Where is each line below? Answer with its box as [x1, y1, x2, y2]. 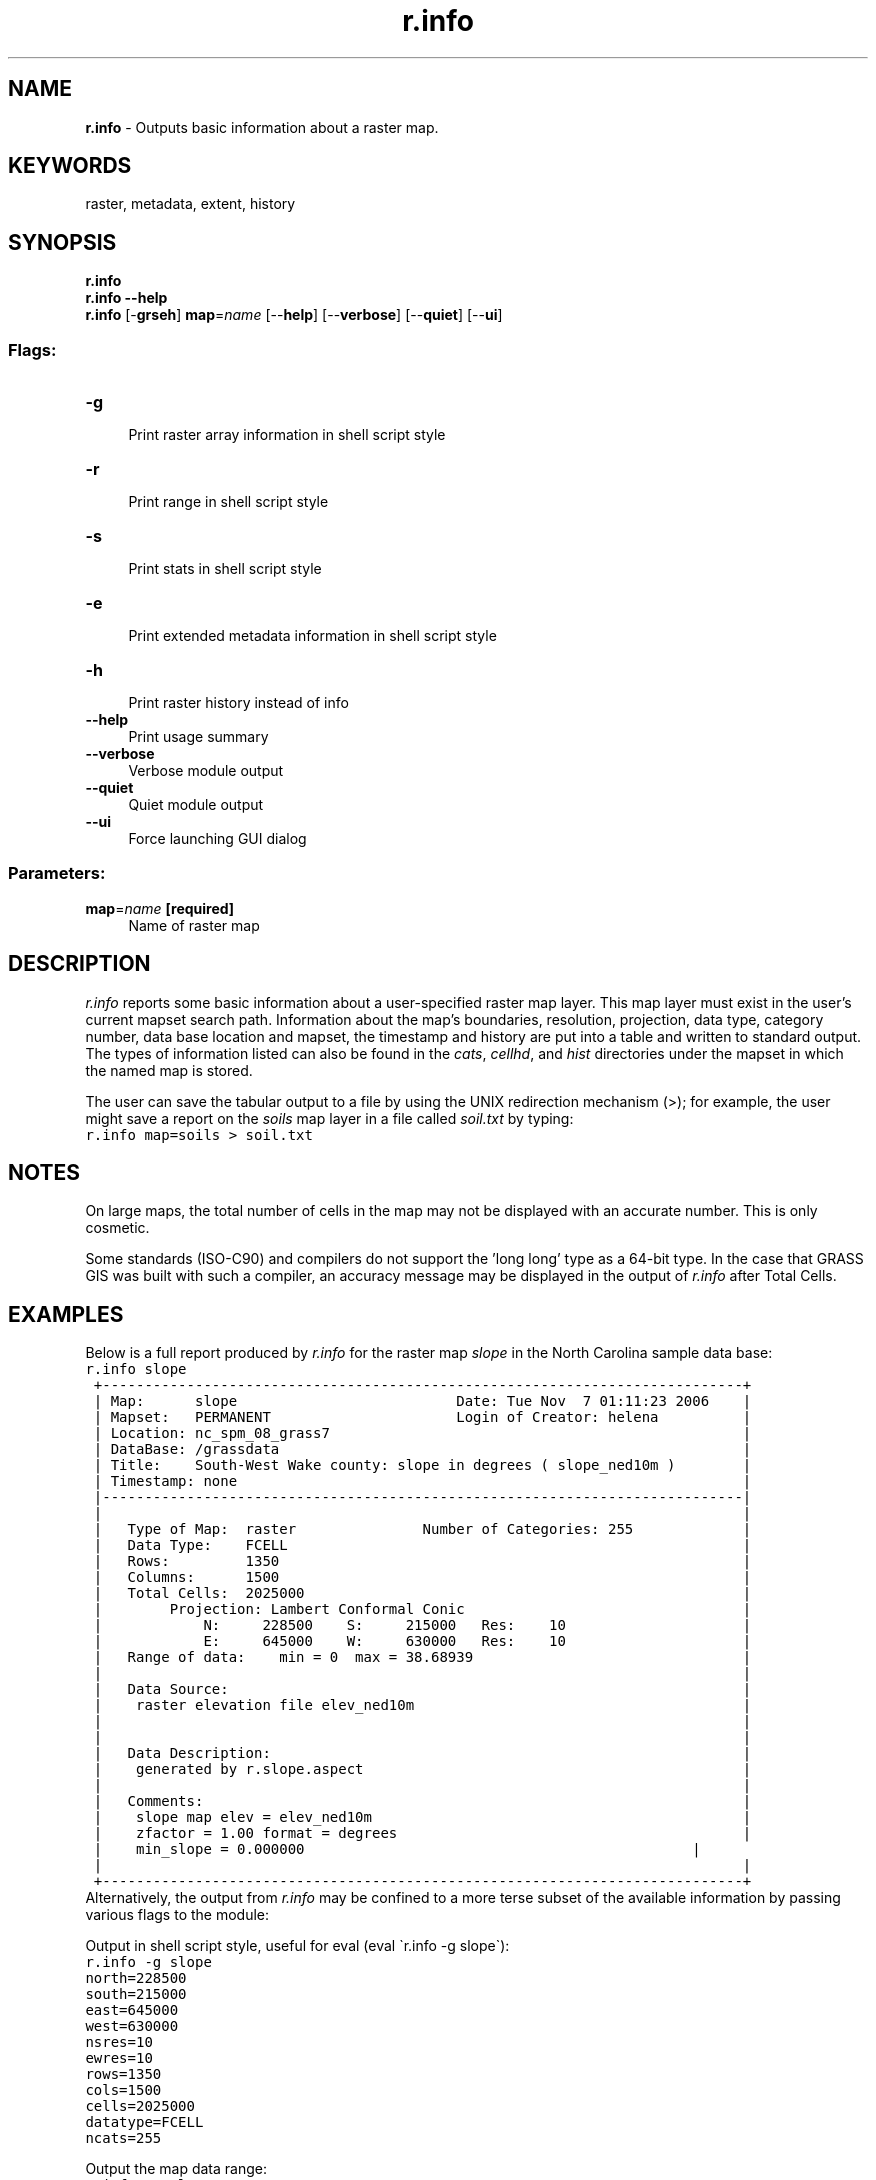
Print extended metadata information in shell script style [128, 627, 497, 645]
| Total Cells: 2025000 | [93, 1585, 752, 1602]
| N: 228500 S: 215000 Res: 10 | [93, 1617, 752, 1634]
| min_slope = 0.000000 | [93, 1841, 701, 1858]
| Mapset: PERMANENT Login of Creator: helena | [93, 1409, 752, 1426]
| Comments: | [93, 1793, 752, 1810]
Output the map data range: [85, 2160, 267, 2178]
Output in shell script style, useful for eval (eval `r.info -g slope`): [85, 1937, 510, 1955]
